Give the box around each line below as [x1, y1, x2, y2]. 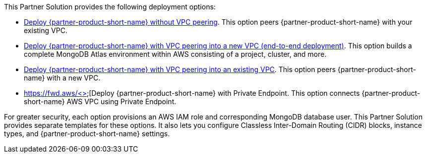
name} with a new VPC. [24, 74, 101, 82]
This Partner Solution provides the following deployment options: [4, 2, 216, 11]
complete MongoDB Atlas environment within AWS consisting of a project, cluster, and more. [24, 50, 327, 58]
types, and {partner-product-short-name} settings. [4, 129, 170, 138]
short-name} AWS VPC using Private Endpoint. [24, 97, 177, 106]
